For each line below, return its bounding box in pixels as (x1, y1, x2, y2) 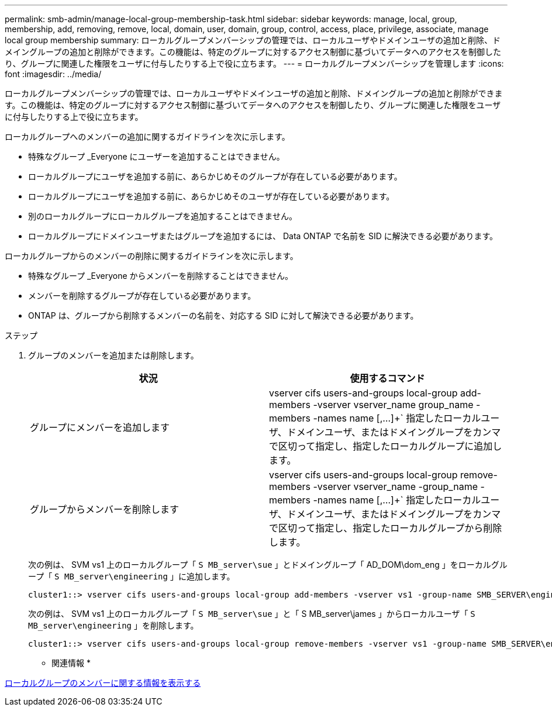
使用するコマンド (350, 372, 425, 384)
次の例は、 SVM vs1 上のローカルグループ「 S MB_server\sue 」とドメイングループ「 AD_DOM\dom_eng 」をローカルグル (28, 560, 508, 570)
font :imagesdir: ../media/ (5, 69, 102, 79)
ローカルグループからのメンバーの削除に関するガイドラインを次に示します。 (5, 251, 298, 261)
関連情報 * (51, 658, 91, 668)
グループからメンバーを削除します (30, 503, 180, 515)
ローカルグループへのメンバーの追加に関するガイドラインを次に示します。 (5, 132, 290, 141)
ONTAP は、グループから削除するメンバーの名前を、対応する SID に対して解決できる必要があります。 (28, 310, 419, 320)
